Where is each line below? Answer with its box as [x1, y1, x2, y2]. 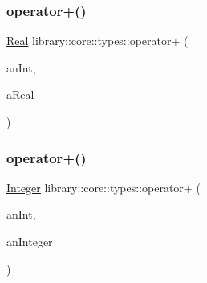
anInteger [6, 233, 53, 249]
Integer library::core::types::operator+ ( [6, 178, 201, 195]
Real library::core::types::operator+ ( [6, 32, 189, 49]
